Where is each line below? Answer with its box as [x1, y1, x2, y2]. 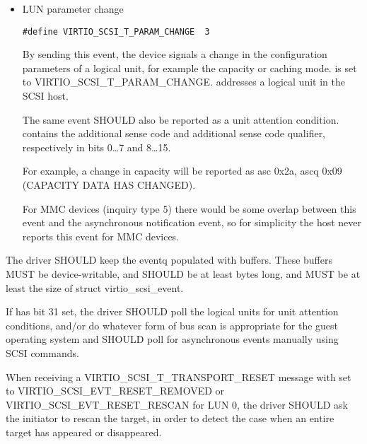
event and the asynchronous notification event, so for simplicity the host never [22, 215, 362, 230]
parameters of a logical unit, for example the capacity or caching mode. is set [22, 60, 357, 75]
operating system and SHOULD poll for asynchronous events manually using [6, 332, 339, 346]
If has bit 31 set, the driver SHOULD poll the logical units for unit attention [6, 304, 339, 319]
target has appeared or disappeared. [6, 424, 162, 439]
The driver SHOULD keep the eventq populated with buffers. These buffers [6, 252, 332, 267]
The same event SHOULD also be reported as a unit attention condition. [22, 112, 339, 127]
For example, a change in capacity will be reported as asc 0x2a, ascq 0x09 [22, 163, 342, 178]
